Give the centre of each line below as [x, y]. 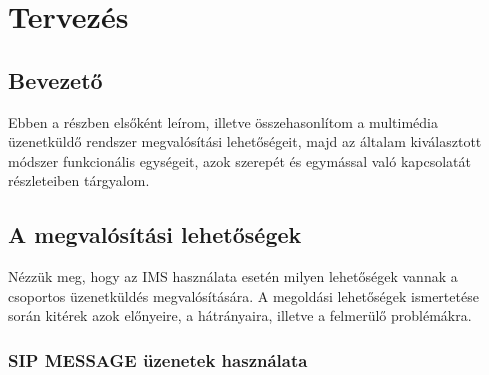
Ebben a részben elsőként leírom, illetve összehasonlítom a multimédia [223, 121]
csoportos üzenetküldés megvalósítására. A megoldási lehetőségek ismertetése [243, 295]
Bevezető [55, 79]
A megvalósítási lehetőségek [155, 234]
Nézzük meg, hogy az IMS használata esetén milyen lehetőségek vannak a [233, 276]
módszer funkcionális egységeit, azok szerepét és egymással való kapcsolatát [240, 160]
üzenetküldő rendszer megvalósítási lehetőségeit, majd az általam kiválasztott [245, 141]
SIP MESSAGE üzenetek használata [158, 359]
